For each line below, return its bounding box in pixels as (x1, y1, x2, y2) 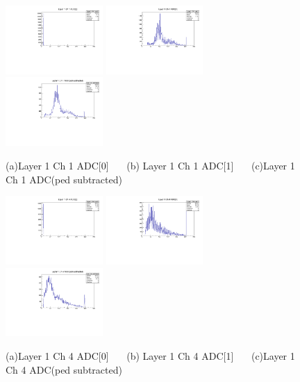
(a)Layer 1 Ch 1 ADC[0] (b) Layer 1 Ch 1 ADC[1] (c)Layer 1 (6, 158, 295, 172)
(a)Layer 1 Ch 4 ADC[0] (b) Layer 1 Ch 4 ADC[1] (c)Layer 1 (6, 349, 295, 363)
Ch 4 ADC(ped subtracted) (6, 362, 122, 376)
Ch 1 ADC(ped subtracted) (6, 172, 122, 186)
